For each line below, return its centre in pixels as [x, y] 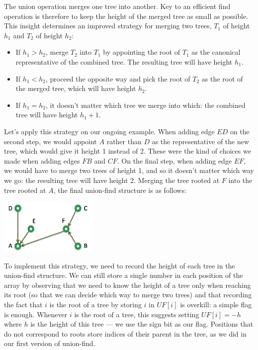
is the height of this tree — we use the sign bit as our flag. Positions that [142, 324]
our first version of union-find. [50, 343]
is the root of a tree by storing [95, 304]
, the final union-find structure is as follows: [120, 190]
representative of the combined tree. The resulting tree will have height [124, 61]
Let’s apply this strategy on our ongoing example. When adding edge [109, 131]
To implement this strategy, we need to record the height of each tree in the [120, 265]
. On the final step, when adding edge [174, 160]
